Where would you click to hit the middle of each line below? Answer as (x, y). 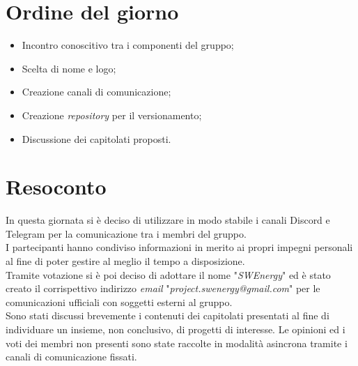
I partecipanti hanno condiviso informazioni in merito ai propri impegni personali (179, 247)
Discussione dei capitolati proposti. (96, 138)
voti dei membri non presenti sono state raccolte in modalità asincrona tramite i (177, 343)
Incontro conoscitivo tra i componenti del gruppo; (128, 45)
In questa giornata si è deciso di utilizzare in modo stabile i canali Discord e (168, 220)
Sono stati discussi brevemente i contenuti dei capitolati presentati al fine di (168, 315)
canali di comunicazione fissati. (71, 357)
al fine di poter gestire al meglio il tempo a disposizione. (125, 261)
